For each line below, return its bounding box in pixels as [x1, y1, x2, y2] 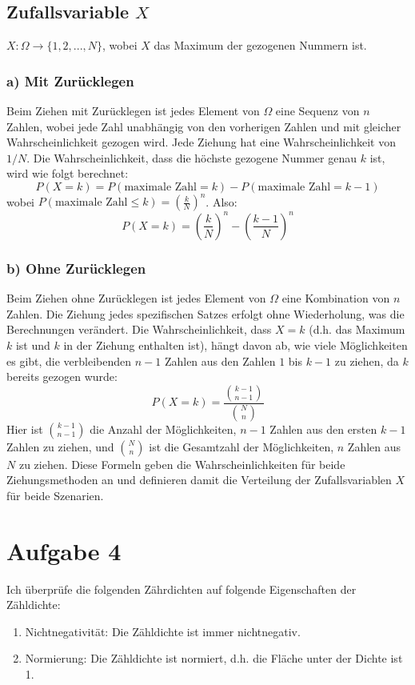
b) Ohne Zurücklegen [6, 258, 146, 278]
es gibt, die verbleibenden [6, 352, 132, 369]
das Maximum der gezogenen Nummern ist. [154, 37, 367, 54]
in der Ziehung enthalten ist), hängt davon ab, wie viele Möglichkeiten [63, 336, 408, 353]
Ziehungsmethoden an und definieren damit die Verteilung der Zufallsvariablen [6, 471, 392, 488]
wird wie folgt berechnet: [6, 165, 129, 182]
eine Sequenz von [275, 102, 360, 119]
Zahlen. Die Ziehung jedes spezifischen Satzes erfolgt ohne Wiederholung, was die [6, 305, 405, 322]
